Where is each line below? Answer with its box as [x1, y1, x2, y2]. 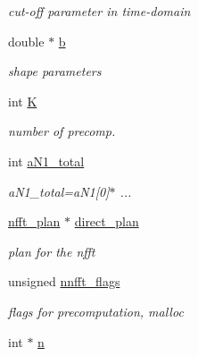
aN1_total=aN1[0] [8, 182, 110, 200]
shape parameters [8, 62, 102, 81]
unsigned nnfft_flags [8, 272, 120, 291]
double [8, 31, 45, 50]
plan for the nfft [8, 242, 95, 260]
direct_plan [74, 212, 139, 231]
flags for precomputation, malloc [8, 301, 184, 320]
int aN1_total [8, 151, 85, 170]
